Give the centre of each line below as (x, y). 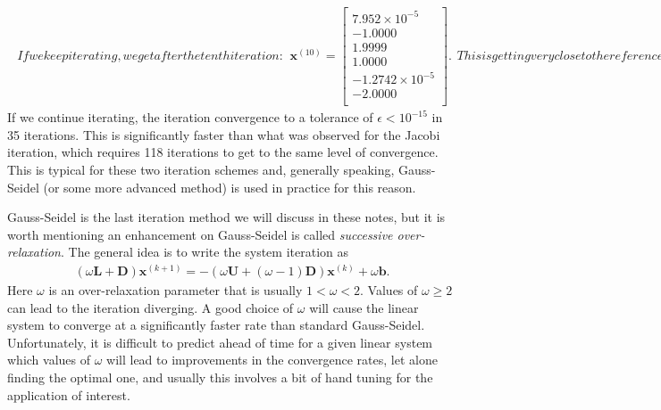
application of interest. (69, 394)
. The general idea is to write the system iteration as (205, 252)
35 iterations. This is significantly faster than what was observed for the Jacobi (224, 134)
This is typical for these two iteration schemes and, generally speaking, (201, 170)
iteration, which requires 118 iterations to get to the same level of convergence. (223, 152)
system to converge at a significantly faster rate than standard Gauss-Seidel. (216, 325)
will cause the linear (364, 307)
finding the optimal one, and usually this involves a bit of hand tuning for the (220, 377)
